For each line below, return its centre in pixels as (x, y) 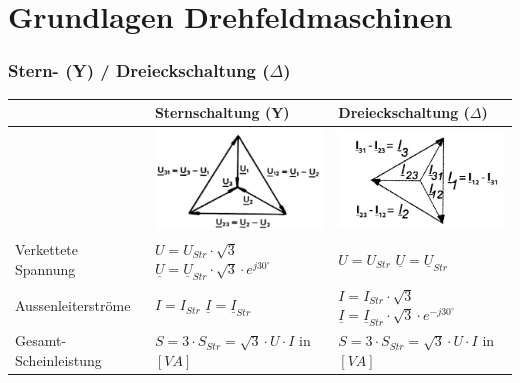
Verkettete (47, 249)
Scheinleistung (58, 360)
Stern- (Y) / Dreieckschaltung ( (139, 70)
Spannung (45, 269)
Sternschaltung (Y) (222, 112)
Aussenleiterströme (73, 305)
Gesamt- (41, 340)
